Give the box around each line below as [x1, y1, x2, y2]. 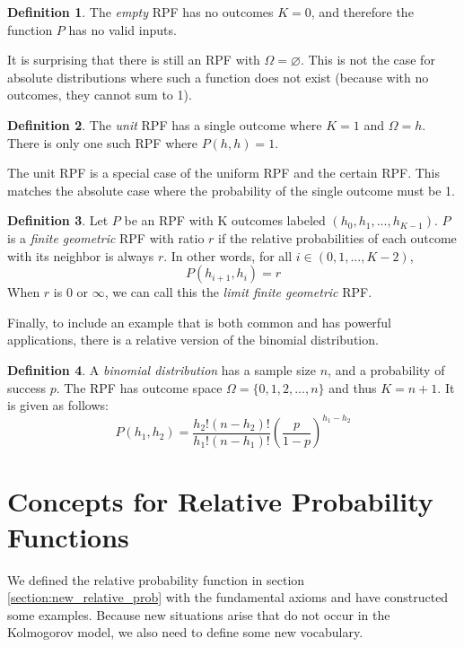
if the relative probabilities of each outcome [218, 228, 457, 247]
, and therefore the [311, 3, 414, 21]
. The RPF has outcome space [56, 378, 223, 397]
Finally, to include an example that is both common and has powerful [7, 312, 391, 331]
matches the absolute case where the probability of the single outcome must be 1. [7, 180, 455, 199]
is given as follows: [7, 396, 109, 415]
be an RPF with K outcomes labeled [124, 211, 326, 230]
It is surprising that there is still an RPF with [7, 50, 260, 69]
